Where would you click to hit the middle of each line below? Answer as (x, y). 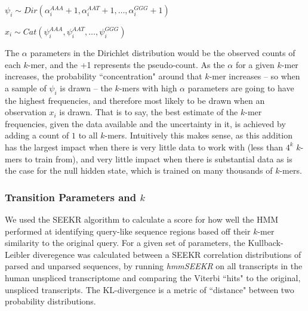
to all (88, 135)
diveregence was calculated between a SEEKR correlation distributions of (167, 254)
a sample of (26, 87)
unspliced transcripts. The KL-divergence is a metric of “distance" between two (150, 289)
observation (26, 112)
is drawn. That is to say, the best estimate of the (149, 112)
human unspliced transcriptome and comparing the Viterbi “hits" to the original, (153, 277)
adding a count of (37, 135)
